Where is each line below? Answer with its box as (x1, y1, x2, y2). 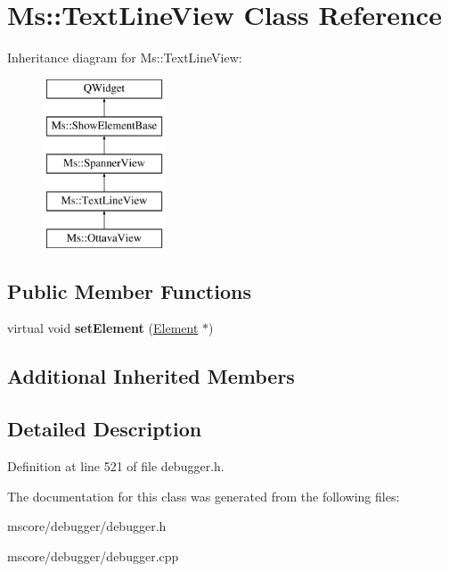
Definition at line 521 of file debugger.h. (7, 457, 224, 476)
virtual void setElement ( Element (7, 319, 199, 337)
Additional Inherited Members (7, 362, 295, 390)
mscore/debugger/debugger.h (7, 517, 167, 535)
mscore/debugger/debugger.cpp (7, 546, 179, 565)
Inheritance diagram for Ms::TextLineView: (7, 48, 242, 67)
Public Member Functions (7, 277, 251, 304)
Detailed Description (7, 415, 202, 443)
